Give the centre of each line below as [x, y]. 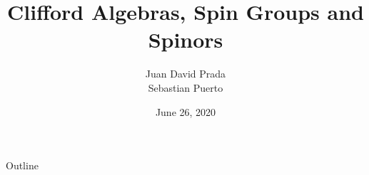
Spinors [186, 39]
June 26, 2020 [186, 111]
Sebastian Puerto [186, 87]
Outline [22, 165]
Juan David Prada [186, 74]
